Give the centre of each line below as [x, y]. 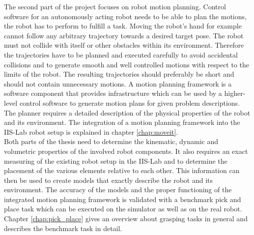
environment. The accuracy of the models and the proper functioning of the [118, 190]
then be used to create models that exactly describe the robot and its [109, 180]
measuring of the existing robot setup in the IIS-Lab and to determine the [116, 161]
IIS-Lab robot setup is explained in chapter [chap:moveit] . [91, 132]
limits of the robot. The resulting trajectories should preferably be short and [119, 74]
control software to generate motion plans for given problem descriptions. [130, 103]
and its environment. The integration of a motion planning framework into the [122, 122]
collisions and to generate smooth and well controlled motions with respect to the [127, 64]
